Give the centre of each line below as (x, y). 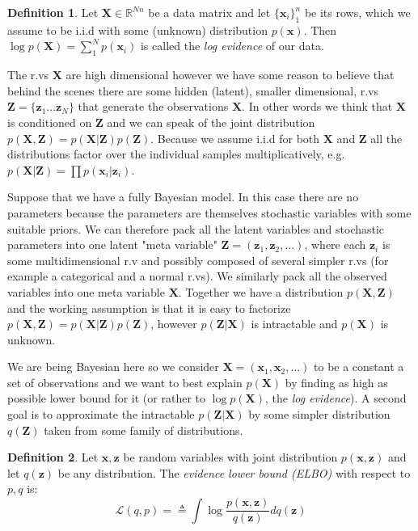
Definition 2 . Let (53, 457)
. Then (320, 29)
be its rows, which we (357, 12)
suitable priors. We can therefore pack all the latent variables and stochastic (196, 228)
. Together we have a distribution (261, 291)
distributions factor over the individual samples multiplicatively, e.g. (176, 154)
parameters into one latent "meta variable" (112, 244)
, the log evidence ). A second (336, 398)
